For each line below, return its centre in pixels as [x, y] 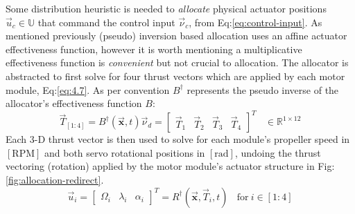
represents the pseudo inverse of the [263, 89]
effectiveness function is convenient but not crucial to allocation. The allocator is [177, 62]
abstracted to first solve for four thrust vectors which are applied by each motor [175, 76]
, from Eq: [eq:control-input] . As [256, 22]
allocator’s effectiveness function [74, 103]
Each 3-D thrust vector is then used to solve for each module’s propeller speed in [178, 139]
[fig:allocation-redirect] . [55, 180]
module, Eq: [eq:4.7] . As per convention [88, 89]
